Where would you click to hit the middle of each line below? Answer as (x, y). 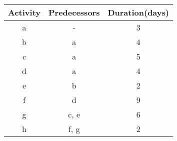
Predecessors (74, 12)
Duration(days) (138, 12)
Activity (24, 12)
